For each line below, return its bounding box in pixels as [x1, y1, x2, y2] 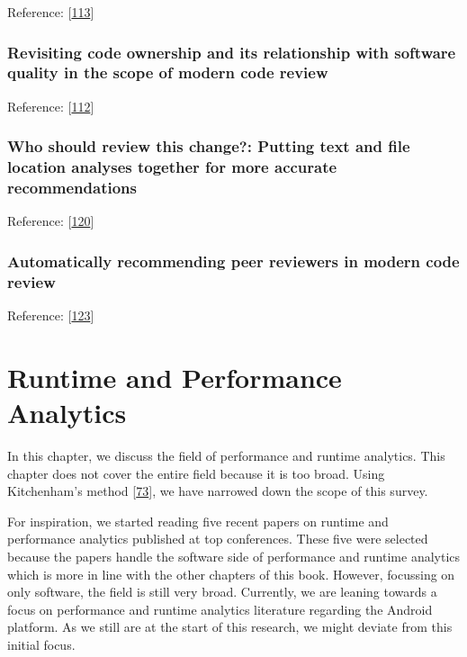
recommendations [7, 176, 137, 199]
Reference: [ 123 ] [7, 306, 94, 325]
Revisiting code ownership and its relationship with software [7, 40, 456, 63]
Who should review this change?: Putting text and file [7, 135, 410, 157]
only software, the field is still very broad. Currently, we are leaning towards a [7, 582, 437, 601]
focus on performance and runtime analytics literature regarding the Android [7, 599, 433, 618]
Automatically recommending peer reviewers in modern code [7, 249, 460, 272]
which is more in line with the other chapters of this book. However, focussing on [7, 564, 455, 583]
